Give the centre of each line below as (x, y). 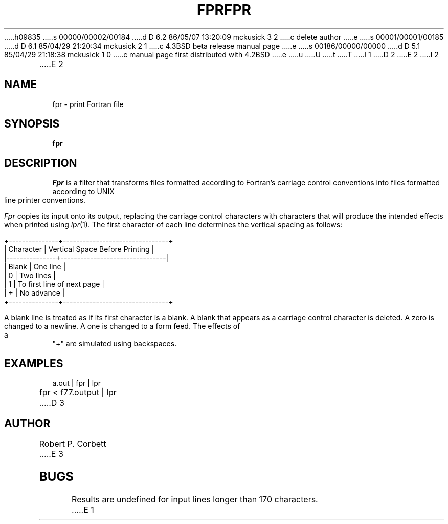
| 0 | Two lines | (30, 276)
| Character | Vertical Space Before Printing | (79, 249)
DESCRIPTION (41, 163)
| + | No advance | (35, 293)
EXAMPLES (34, 363)
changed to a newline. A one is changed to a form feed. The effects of (122, 326)
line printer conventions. (45, 200)
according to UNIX (83, 192)
